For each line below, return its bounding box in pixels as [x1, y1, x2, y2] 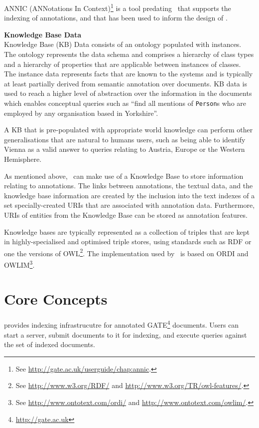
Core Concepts [4, 289, 108, 309]
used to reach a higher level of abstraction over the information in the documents [4, 88, 252, 98]
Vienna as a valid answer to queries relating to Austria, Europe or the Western [4, 144, 245, 154]
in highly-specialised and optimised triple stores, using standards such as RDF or [4, 236, 252, 247]
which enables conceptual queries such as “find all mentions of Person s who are [4, 98, 247, 108]
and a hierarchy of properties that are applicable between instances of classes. [4, 58, 241, 69]
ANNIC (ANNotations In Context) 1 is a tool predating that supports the [4, 1, 231, 13]
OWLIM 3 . [4, 258, 35, 270]
